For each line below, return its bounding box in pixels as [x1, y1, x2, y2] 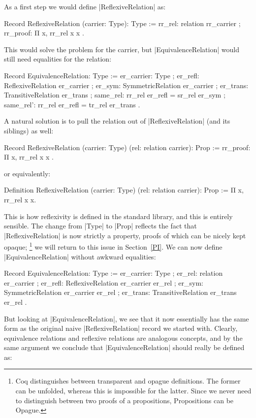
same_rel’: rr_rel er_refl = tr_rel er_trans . [4, 99, 140, 109]
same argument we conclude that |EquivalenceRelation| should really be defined [4, 342, 245, 353]
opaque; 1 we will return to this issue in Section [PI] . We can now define [4, 240, 223, 252]
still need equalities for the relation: [4, 54, 112, 64]
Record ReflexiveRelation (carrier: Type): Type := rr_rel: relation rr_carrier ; [4, 18, 241, 28]
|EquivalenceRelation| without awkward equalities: [4, 251, 156, 261]
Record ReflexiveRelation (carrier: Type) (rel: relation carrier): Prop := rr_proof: [4, 142, 251, 152]
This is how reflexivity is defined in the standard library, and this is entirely [4, 211, 233, 221]
